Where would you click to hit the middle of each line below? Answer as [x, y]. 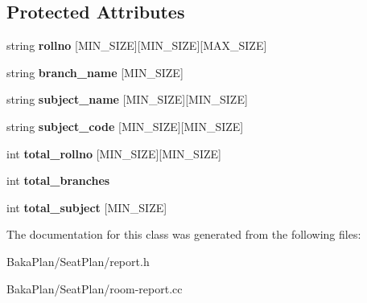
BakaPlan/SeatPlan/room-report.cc [95, 288]
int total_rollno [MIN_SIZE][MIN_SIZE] [114, 153]
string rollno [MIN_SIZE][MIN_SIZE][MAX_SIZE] [137, 45]
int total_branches [58, 180]
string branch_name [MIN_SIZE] [95, 72]
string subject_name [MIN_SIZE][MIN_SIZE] [127, 99]
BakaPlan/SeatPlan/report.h [78, 261]
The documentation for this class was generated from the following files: [184, 234]
